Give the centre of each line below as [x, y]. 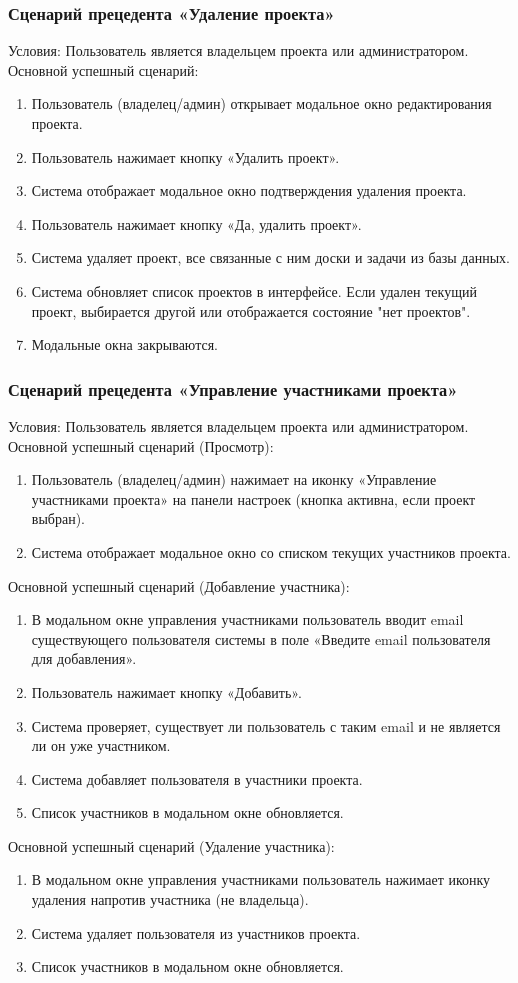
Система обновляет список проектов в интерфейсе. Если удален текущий [254, 290]
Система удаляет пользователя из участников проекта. [196, 932]
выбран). [58, 518]
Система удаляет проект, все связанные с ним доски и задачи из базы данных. [270, 257]
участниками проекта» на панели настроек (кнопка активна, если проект [253, 498]
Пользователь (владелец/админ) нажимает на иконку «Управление [234, 479]
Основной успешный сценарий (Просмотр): [141, 445]
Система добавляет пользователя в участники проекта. [197, 778]
